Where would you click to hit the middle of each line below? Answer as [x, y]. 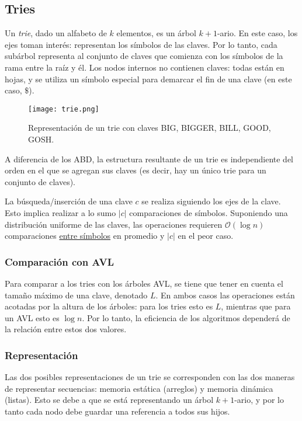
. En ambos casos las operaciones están [225, 295]
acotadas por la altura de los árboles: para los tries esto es [109, 306]
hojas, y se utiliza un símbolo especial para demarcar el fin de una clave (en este [148, 79]
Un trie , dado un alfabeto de [56, 33]
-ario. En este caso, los [257, 33]
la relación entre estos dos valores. [66, 329]
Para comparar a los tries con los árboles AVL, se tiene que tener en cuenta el [144, 283]
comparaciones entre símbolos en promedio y [85, 236]
